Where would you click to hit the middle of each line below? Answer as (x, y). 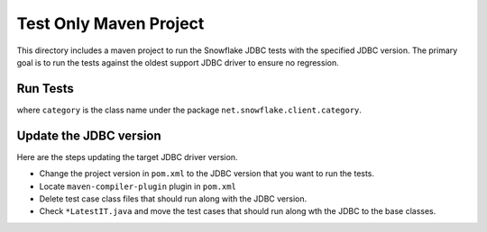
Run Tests (45, 89)
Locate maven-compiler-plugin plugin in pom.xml (138, 186)
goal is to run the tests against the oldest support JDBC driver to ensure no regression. (178, 62)
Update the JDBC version (89, 135)
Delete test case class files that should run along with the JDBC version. (173, 199)
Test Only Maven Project (110, 23)
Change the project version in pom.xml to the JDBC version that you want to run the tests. (207, 174)
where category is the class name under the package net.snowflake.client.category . (189, 110)
